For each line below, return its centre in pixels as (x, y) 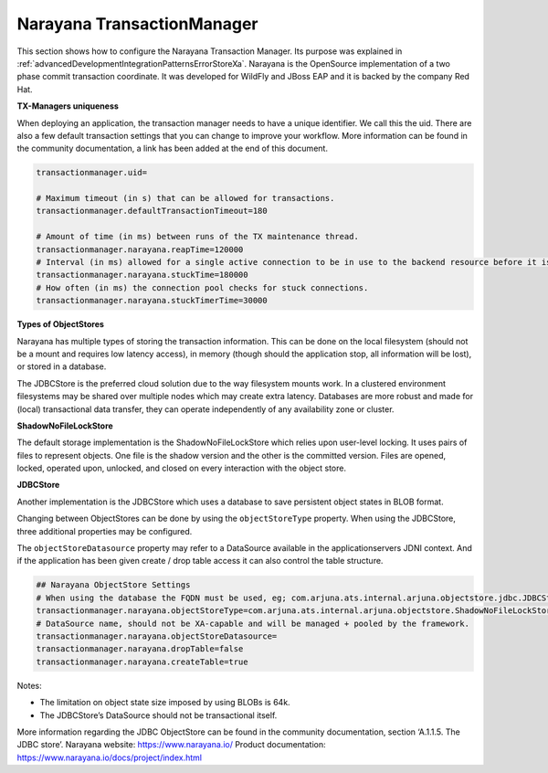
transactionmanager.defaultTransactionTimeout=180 (152, 211)
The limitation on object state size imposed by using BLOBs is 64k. (165, 703)
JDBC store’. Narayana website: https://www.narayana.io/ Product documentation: (171, 745)
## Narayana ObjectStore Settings (113, 585)
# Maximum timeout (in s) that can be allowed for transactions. (185, 198)
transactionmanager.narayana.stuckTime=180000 (142, 275)
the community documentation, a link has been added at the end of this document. (173, 148)
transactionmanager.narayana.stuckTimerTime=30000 (152, 301)
